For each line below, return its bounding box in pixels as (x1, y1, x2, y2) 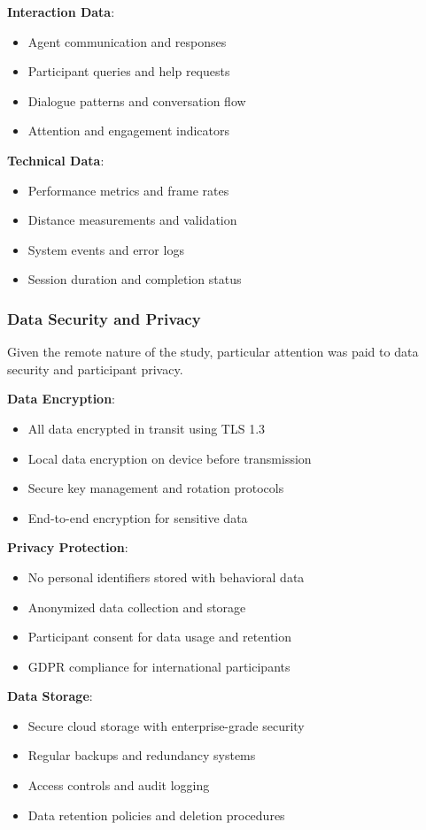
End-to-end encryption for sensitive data (27, 508, 248, 526)
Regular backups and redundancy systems (27, 746, 256, 765)
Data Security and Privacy (7, 307, 201, 329)
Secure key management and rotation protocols (27, 479, 284, 497)
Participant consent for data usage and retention (27, 627, 292, 646)
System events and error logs (27, 240, 184, 258)
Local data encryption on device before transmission (27, 449, 312, 467)
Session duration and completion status (27, 270, 242, 288)
